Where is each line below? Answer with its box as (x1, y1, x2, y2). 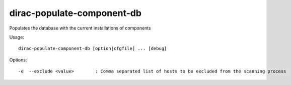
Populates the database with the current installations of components (9, 25, 151, 31)
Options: (9, 56, 27, 62)
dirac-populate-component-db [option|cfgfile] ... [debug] (18, 45, 167, 51)
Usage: (9, 34, 25, 40)
